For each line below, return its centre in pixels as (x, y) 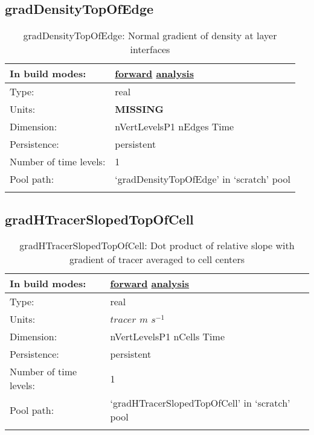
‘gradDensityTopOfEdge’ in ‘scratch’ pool (203, 179)
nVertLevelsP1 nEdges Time (175, 127)
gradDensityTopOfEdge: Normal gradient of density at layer (150, 36)
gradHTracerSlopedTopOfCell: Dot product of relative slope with (157, 246)
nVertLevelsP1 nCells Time (167, 337)
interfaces (150, 49)
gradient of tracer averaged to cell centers (157, 259)
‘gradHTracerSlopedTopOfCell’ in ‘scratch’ (200, 403)
